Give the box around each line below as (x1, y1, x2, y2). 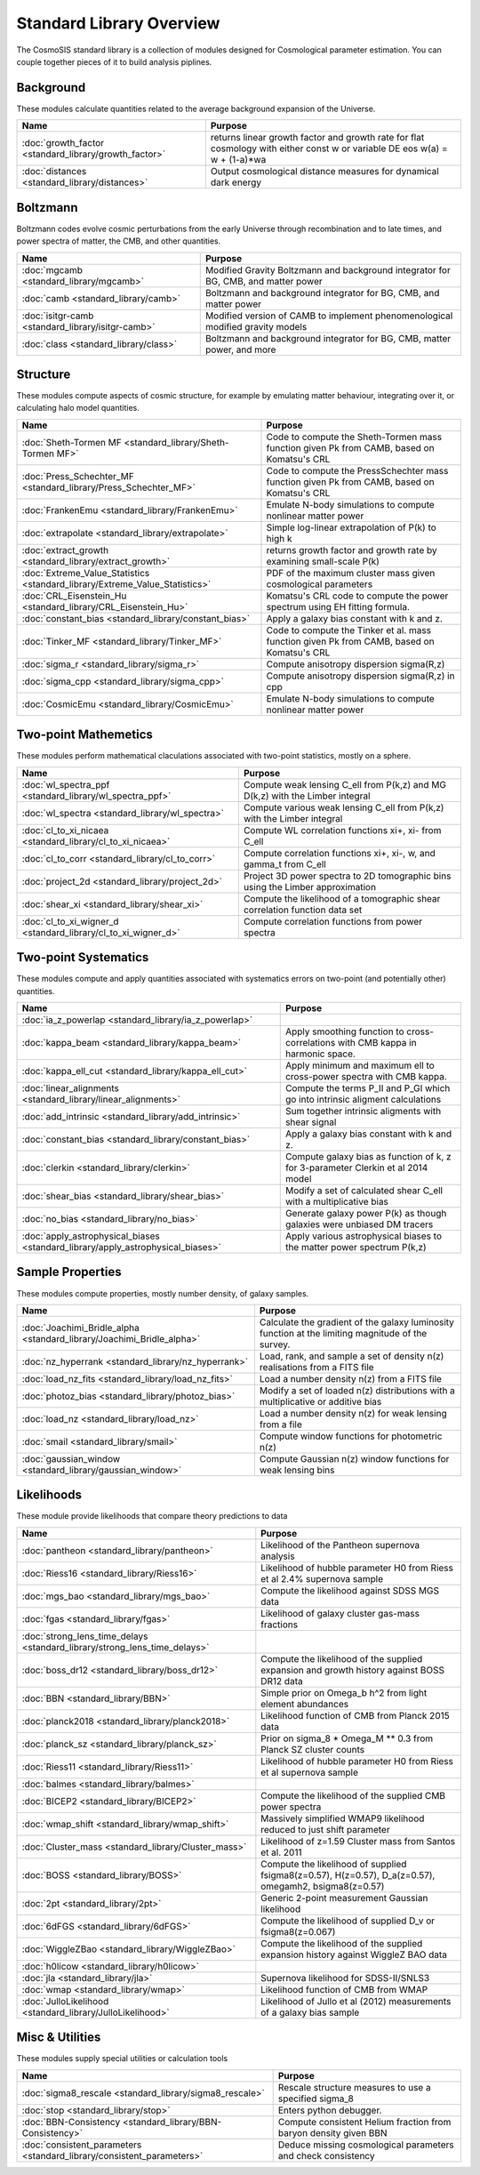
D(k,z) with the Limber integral (243, 790, 371, 802)
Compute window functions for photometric (259, 1430, 443, 1442)
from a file (259, 1418, 302, 1431)
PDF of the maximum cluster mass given (266, 566, 436, 579)
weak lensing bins (259, 1464, 335, 1476)
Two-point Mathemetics (16, 727, 153, 742)
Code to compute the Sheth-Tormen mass (266, 430, 443, 443)
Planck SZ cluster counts (260, 1743, 365, 1755)
